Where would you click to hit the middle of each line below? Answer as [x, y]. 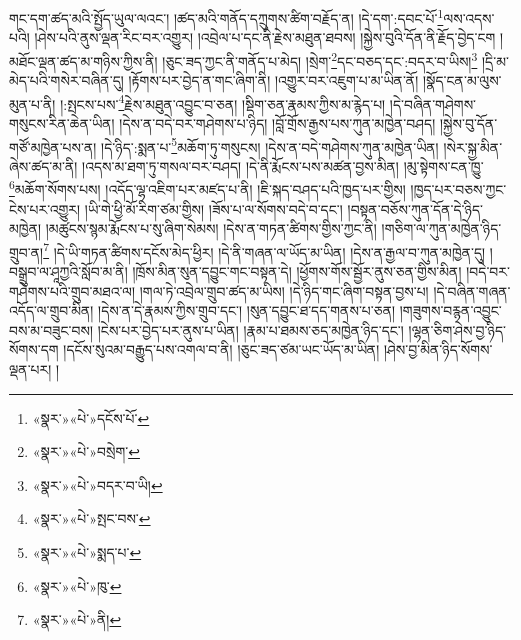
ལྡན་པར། [30, 369]
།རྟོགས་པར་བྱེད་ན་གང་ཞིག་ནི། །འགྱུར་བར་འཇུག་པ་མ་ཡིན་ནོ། [273, 80]
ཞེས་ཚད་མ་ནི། [43, 165]
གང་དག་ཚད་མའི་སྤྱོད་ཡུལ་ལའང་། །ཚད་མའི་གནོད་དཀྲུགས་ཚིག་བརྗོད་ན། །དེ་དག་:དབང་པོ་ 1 [226, 16]
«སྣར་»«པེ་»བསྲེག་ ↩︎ [86, 451]
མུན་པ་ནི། [32, 103]
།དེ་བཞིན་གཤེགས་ [433, 103]
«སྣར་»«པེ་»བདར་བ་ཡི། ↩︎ [97, 484]
